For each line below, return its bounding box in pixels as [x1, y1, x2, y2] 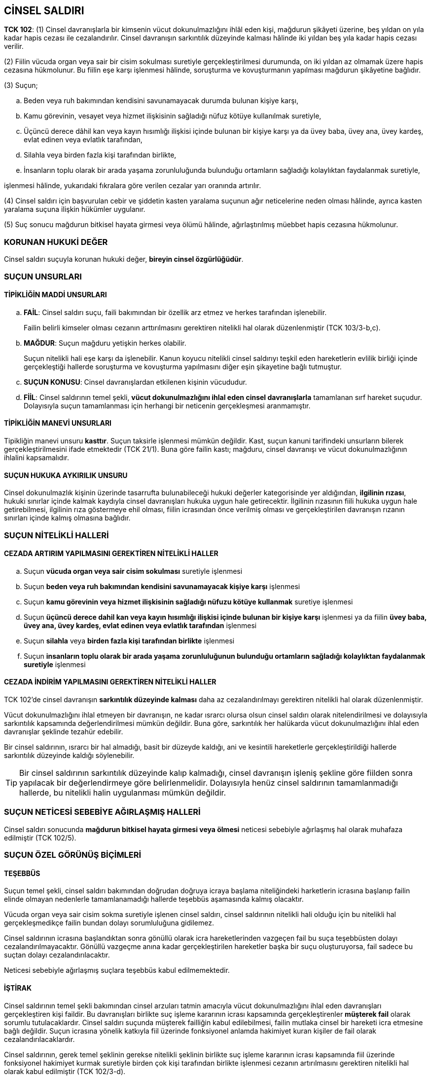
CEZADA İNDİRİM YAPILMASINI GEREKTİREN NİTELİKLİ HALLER [4, 678, 216, 686]
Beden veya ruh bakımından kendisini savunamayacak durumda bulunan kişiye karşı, [24, 96, 299, 105]
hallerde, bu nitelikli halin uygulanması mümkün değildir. [19, 788, 226, 798]
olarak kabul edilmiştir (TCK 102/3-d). [4, 1067, 126, 1076]
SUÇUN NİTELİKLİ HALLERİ [4, 530, 109, 540]
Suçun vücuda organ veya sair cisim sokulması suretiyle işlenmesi [24, 566, 243, 575]
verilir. [4, 42, 24, 51]
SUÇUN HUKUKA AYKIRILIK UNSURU [4, 471, 128, 480]
